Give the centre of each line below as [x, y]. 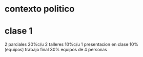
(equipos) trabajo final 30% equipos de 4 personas [56, 50]
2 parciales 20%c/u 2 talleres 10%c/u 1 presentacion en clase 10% [71, 44]
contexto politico [40, 9]
